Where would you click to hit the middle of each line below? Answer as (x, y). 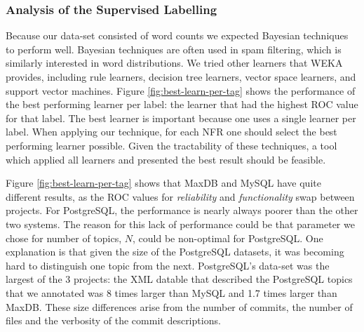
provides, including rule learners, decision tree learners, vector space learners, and (181, 77)
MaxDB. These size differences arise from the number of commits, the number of (179, 306)
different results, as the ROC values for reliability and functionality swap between (180, 196)
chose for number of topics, (64, 238)
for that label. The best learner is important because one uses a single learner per (181, 118)
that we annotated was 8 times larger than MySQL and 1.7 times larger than (171, 292)
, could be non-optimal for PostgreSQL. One (228, 238)
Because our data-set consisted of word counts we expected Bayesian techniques (177, 35)
